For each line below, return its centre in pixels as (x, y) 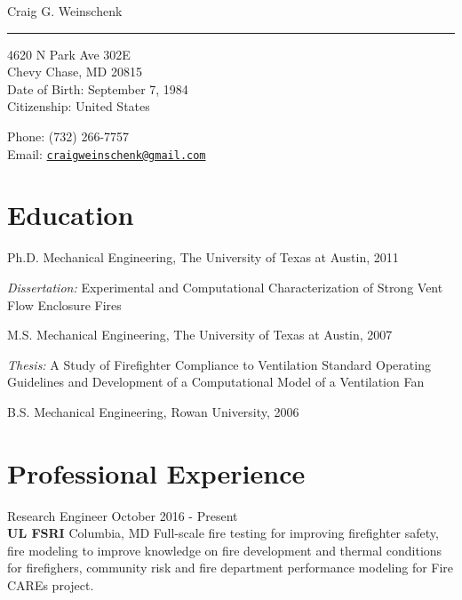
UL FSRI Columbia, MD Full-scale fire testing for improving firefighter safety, (223, 533)
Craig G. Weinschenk (65, 11)
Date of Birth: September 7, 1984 (98, 88)
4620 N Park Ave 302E (69, 54)
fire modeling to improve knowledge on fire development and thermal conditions (225, 550)
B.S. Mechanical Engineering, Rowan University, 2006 (153, 411)
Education (71, 215)
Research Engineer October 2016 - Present (123, 515)
